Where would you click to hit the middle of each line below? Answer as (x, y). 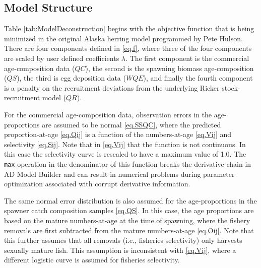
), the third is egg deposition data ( (71, 78)
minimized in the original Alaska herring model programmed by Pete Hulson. (123, 38)
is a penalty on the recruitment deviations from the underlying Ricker (112, 87)
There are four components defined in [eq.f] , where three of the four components (128, 48)
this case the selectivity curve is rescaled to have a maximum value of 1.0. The (125, 154)
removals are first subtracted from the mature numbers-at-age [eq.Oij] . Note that (129, 230)
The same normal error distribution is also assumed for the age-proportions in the (130, 200)
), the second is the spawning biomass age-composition (170, 68)
